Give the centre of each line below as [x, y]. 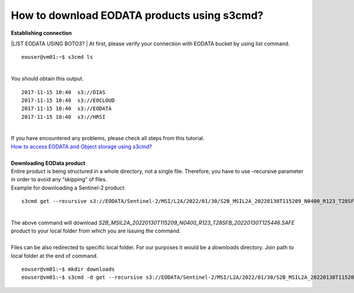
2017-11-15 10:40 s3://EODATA [67, 109]
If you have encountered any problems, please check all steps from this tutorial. [108, 138]
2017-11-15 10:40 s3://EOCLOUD [68, 100]
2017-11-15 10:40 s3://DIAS [63, 92]
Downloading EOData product [48, 163]
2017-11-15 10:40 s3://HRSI [63, 117]
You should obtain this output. [47, 79]
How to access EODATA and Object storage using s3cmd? [82, 146]
